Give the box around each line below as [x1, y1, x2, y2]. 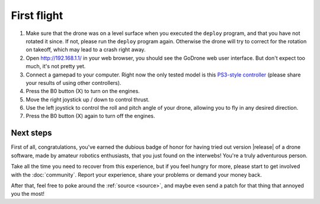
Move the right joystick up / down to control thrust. [25, 95, 150, 103]
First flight [11, 9, 63, 22]
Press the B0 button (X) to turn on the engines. [25, 88, 140, 95]
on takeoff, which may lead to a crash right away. [25, 46, 146, 53]
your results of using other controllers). [25, 79, 121, 86]
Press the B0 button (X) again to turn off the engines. [25, 113, 155, 120]
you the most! [11, 190, 44, 197]
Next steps [11, 128, 52, 138]
